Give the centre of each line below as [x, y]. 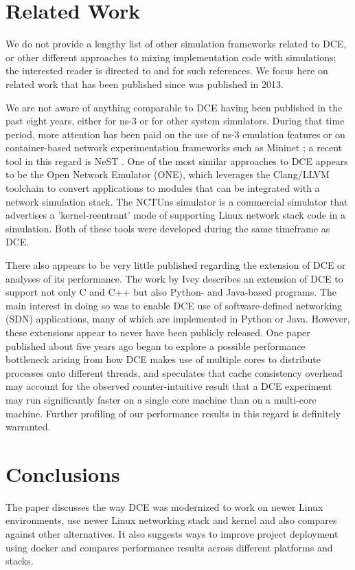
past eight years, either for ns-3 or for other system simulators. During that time [175, 121]
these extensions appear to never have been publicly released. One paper [158, 332]
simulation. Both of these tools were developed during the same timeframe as [168, 228]
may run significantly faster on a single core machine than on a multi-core [161, 399]
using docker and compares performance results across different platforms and [169, 547]
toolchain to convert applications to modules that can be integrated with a [163, 188]
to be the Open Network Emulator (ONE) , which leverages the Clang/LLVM [168, 174]
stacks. [20, 561]
